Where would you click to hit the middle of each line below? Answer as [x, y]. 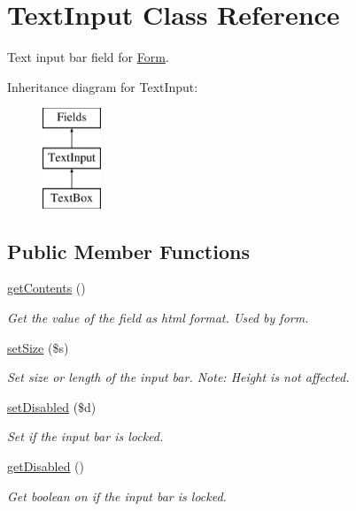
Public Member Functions [128, 251]
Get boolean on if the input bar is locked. [117, 496]
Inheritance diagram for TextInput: [103, 86]
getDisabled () [46, 466]
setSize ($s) [38, 347]
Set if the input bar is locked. [85, 436]
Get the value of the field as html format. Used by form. [158, 318]
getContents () [46, 288]
